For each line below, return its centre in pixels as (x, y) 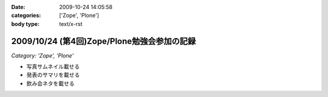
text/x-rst (71, 23)
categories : (26, 16)
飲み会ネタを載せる (50, 83)
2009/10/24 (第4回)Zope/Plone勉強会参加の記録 (104, 41)
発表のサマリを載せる (53, 75)
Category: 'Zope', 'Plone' (43, 55)
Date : (18, 7)
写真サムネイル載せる (53, 67)
